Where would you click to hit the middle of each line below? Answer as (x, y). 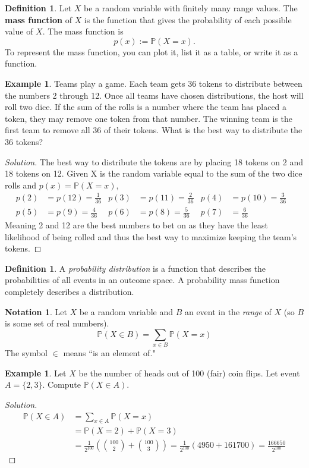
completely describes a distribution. (70, 292)
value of (19, 31)
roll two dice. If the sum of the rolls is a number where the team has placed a (146, 107)
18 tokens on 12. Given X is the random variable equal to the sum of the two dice (154, 173)
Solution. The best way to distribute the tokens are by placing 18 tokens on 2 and (154, 161)
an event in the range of (228, 311)
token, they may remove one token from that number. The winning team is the (149, 118)
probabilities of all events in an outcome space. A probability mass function (142, 280)
